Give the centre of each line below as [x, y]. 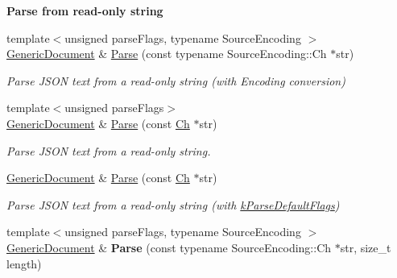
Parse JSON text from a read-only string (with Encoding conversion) [176, 80]
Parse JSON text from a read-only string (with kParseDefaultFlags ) [173, 204]
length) [24, 263]
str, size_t [366, 247]
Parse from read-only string [85, 10]
